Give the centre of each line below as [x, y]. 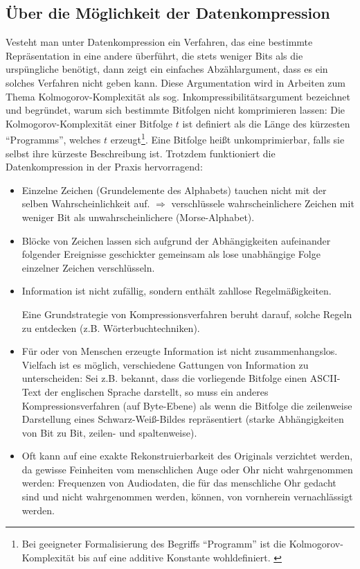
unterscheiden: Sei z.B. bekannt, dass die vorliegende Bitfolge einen [164, 378]
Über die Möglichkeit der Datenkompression [168, 13]
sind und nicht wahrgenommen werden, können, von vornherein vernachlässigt [187, 497]
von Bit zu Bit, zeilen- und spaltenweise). [109, 432]
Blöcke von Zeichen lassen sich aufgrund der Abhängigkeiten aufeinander [176, 240]
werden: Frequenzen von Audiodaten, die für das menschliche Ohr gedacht [179, 483]
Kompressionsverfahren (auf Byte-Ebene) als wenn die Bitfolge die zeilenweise [187, 405]
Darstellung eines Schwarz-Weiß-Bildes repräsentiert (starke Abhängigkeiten [183, 419]
